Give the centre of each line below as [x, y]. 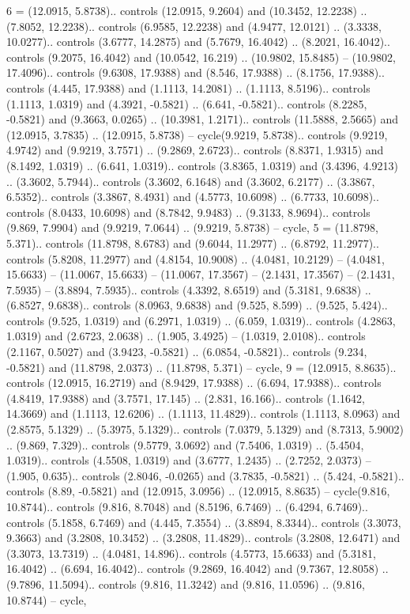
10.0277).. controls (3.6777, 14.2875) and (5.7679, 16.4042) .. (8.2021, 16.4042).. [198, 42]
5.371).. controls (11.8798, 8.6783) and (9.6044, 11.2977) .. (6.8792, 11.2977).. [193, 243]
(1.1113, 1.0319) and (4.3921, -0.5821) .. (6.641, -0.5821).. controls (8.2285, [187, 103]
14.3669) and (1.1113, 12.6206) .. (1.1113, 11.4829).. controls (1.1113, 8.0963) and [203, 413]
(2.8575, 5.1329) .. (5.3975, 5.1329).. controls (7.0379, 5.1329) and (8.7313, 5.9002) [205, 429]
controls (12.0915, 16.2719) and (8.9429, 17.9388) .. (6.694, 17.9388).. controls [194, 383]
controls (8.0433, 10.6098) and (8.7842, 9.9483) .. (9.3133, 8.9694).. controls [188, 212]
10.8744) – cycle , [47, 599]
